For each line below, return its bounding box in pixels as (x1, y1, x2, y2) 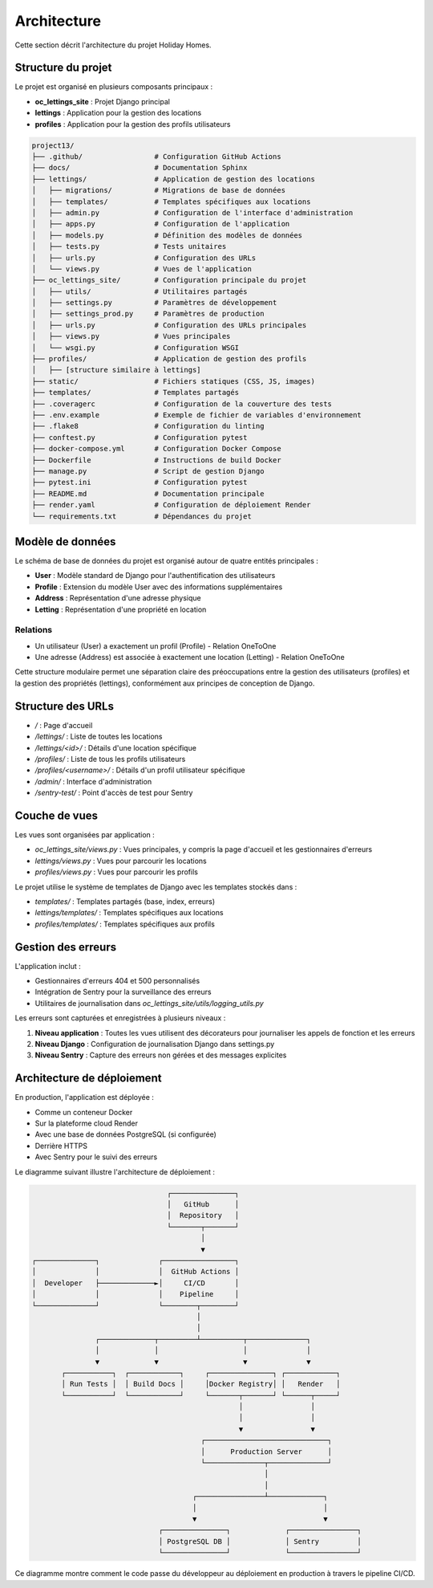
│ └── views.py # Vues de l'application (31, 264, 252, 273)
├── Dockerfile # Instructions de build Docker (31, 455, 281, 465)
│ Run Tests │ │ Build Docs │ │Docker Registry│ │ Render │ (61, 1379, 341, 1389)
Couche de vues (14, 808, 99, 822)
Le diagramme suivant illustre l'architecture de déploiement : (14, 1167, 216, 1176)
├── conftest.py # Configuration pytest (31, 433, 248, 442)
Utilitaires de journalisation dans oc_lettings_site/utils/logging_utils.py (34, 998, 264, 1008)
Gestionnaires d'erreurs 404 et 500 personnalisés (34, 976, 200, 986)
